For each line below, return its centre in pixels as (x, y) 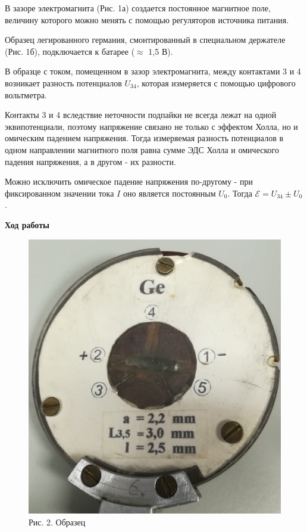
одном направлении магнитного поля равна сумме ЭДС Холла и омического (142, 149)
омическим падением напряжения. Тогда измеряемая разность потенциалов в (144, 138)
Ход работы (27, 224)
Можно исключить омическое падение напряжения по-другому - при (129, 181)
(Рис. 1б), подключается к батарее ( (70, 51)
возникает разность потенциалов (63, 83)
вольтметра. (26, 94)
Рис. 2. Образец (57, 522)
